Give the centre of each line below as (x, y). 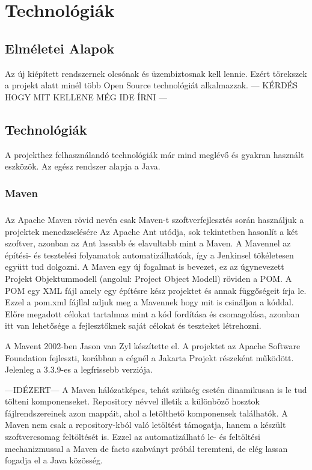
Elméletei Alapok (60, 48)
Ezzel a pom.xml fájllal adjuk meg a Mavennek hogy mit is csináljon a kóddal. (149, 302)
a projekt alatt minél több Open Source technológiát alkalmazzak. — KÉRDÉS (151, 85)
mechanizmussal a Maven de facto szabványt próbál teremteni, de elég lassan (146, 448)
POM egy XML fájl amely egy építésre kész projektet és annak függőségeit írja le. (156, 290)
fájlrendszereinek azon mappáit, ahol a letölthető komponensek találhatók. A (146, 413)
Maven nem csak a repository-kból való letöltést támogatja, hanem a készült (145, 425)
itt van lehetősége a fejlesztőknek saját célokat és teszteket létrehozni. (133, 325)
